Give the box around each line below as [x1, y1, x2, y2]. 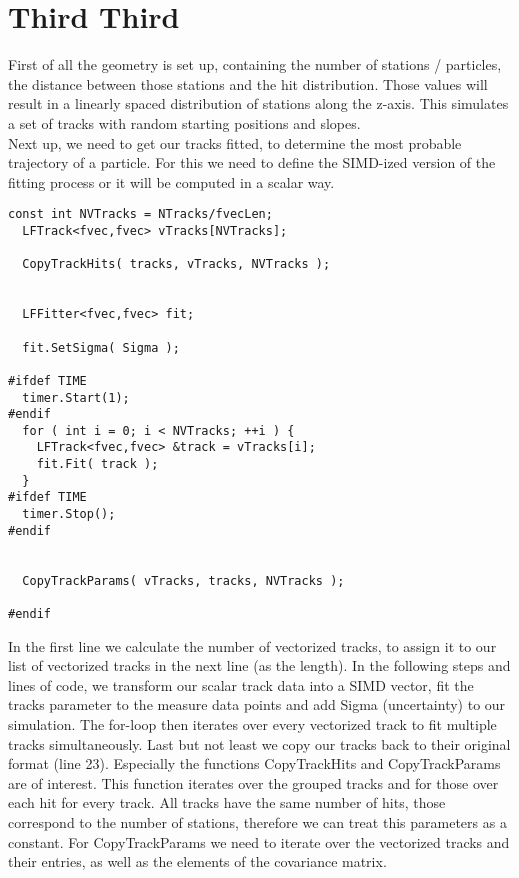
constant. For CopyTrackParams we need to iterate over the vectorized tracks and [8, 831, 510, 852]
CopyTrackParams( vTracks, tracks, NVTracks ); [22, 573, 345, 588]
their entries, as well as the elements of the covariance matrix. [8, 851, 387, 872]
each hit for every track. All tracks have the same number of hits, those [8, 792, 446, 813]
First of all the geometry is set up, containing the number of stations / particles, [8, 54, 502, 75]
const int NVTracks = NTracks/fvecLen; [8, 207, 273, 222]
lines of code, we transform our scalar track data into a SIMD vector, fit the [8, 674, 474, 695]
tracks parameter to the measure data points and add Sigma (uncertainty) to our [8, 694, 506, 715]
